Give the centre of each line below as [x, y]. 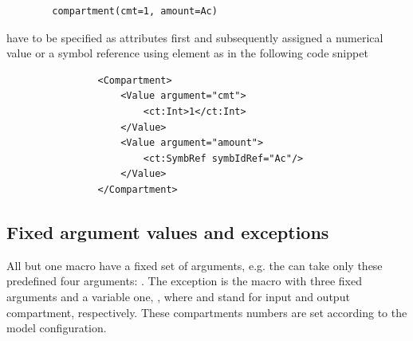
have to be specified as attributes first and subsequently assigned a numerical [195, 37]
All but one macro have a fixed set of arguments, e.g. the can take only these [195, 265]
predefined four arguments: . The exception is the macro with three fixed [185, 281]
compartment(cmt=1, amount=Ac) [135, 11]
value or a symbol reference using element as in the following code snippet [187, 53]
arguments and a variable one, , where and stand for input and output [178, 296]
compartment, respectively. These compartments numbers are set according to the [207, 312]
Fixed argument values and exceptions [168, 231]
